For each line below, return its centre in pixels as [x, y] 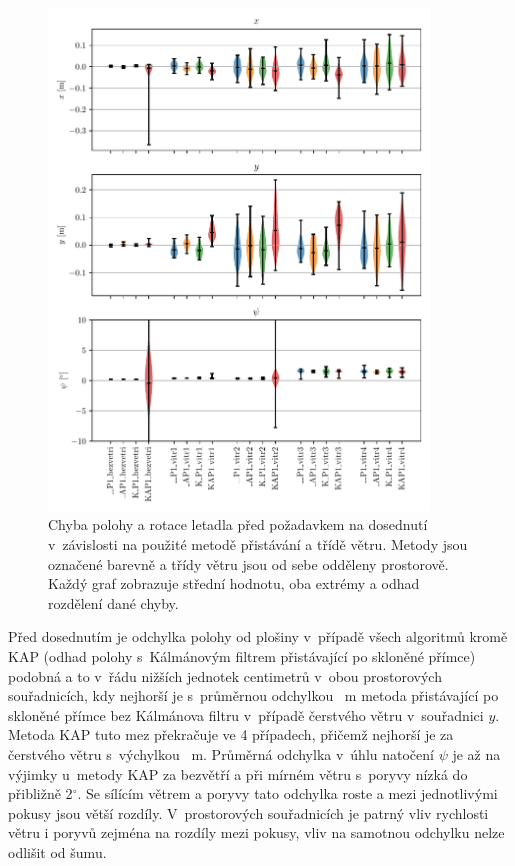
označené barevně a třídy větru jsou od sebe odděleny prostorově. [248, 563]
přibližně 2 [40, 793]
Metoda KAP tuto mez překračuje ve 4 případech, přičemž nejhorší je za [231, 734]
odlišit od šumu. [57, 851]
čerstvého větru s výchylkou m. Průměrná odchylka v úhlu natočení [221, 754]
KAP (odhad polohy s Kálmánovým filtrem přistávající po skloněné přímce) [242, 656]
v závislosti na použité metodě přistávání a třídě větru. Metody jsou [258, 544]
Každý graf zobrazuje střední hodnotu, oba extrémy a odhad [234, 583]
